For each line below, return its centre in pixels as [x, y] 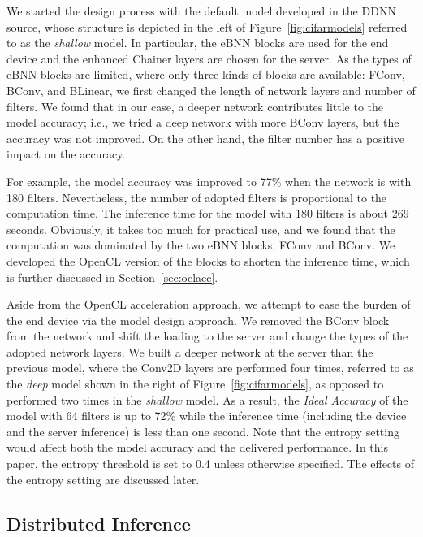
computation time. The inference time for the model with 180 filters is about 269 [208, 213]
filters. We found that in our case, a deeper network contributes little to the [195, 106]
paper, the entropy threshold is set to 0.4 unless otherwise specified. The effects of [210, 463]
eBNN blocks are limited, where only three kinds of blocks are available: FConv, [206, 74]
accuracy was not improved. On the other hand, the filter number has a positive [206, 138]
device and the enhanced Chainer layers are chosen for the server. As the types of [209, 58]
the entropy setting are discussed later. [103, 479]
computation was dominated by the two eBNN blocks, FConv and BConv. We [201, 245]
